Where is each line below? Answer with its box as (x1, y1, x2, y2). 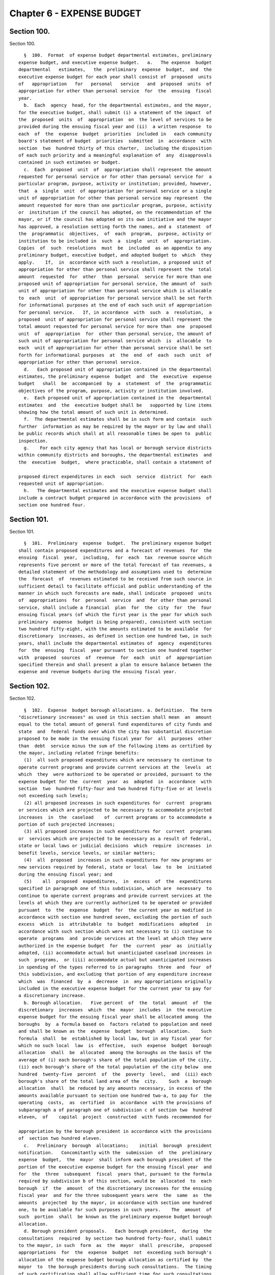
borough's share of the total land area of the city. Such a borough (18, 1079, 212, 1084)
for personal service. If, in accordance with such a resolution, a (18, 309, 212, 315)
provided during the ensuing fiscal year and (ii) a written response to (18, 124, 212, 130)
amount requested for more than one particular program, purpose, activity (18, 202, 212, 208)
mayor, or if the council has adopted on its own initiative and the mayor (18, 217, 212, 222)
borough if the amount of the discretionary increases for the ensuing (18, 1185, 212, 1191)
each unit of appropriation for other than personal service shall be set (18, 345, 212, 351)
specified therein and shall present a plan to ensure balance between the (18, 662, 212, 668)
